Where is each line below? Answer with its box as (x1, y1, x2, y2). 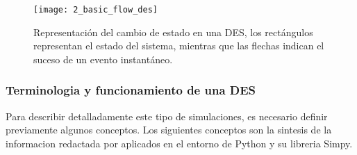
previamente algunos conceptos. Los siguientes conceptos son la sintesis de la (6, 122, 332, 137)
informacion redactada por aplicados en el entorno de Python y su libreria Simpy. (6, 136, 353, 150)
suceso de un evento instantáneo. (33, 51, 173, 66)
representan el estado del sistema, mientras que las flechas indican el (33, 38, 324, 53)
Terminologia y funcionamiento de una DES (6, 81, 256, 99)
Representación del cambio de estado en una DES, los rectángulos (33, 24, 313, 39)
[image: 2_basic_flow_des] (33, 5, 158, 15)
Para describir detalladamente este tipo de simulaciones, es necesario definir (6, 108, 328, 123)
